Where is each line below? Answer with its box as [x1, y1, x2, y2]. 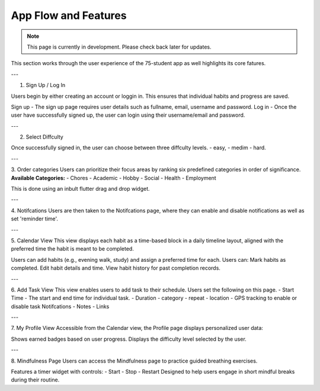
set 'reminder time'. [11, 215, 59, 222]
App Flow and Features [11, 9, 127, 22]
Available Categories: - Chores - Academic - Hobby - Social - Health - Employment [11, 174, 216, 181]
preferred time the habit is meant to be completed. [11, 245, 135, 252]
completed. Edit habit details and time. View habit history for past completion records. [11, 264, 220, 272]
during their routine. [11, 376, 60, 383]
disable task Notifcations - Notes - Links [11, 303, 110, 310]
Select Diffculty [25, 133, 63, 140]
